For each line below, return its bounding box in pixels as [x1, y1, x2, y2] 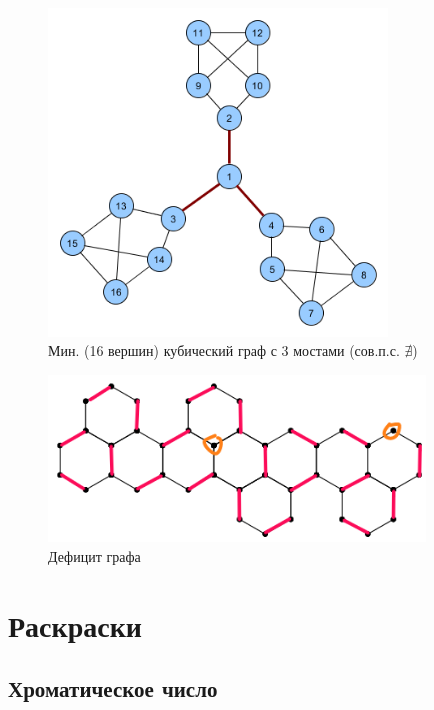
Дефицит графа [48, 545, 141, 566]
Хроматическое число [8, 673, 218, 704]
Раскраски [8, 604, 142, 645]
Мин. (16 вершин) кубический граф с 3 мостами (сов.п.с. [48, 340, 400, 361]
